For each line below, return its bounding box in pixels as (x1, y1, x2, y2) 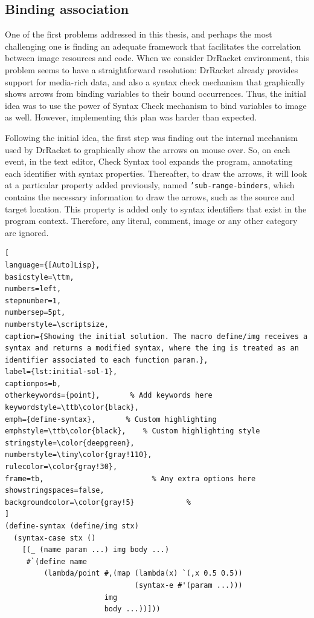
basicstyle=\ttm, (5, 272, 74, 281)
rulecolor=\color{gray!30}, (5, 462, 118, 472)
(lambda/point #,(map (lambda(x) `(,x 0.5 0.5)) (43, 569, 243, 578)
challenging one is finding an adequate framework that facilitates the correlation (5, 39, 301, 52)
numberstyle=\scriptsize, (5, 320, 109, 329)
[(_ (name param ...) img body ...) (22, 545, 170, 554)
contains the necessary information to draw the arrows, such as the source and (5, 190, 295, 203)
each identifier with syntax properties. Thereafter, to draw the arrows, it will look (5, 166, 307, 179)
